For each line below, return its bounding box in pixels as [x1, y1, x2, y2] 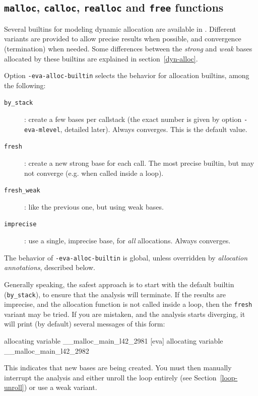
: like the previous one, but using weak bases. [24, 201, 164, 212]
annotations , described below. [4, 262, 95, 273]
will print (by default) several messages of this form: [4, 318, 165, 329]
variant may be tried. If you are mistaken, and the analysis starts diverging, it [4, 308, 245, 319]
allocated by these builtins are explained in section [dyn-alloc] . [4, 53, 198, 63]
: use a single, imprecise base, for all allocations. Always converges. [24, 235, 231, 246]
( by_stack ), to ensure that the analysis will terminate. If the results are [4, 289, 226, 299]
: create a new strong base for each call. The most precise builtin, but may [24, 158, 254, 168]
